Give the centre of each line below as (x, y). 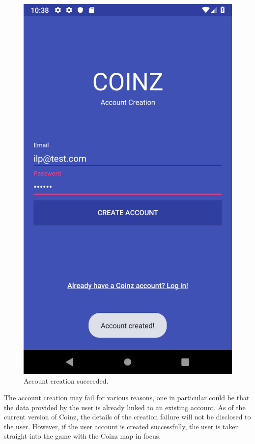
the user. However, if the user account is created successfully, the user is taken (122, 426)
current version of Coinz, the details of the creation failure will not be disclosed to (127, 417)
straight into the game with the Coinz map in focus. (83, 436)
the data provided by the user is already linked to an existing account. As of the (125, 407)
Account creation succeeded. (66, 381)
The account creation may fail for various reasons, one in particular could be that (127, 397)
